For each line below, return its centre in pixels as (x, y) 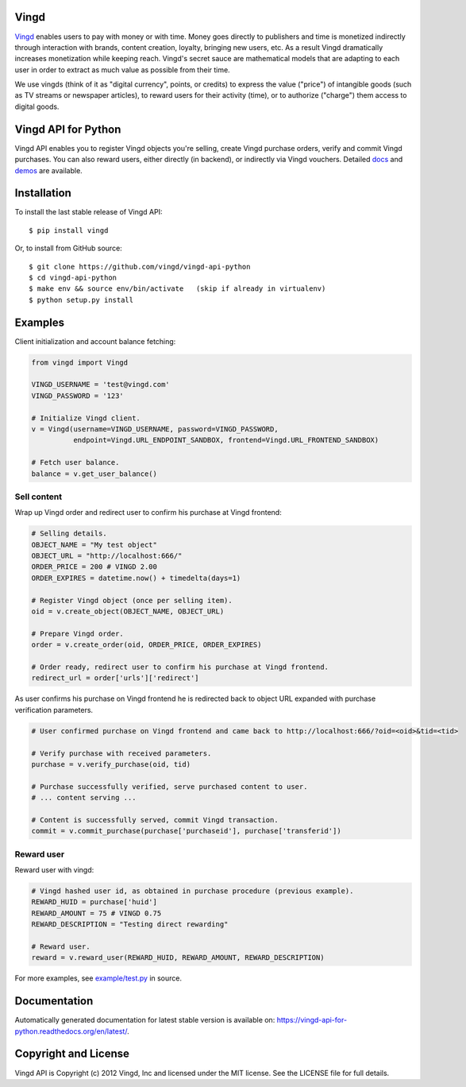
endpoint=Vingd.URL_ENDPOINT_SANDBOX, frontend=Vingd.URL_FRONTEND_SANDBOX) (226, 440)
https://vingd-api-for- (312, 1020)
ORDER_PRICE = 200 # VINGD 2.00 (94, 567)
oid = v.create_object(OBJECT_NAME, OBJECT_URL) (128, 611)
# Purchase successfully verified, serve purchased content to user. (169, 786)
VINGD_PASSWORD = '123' (78, 396)
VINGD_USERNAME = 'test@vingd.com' (100, 385)
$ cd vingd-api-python (73, 278)
